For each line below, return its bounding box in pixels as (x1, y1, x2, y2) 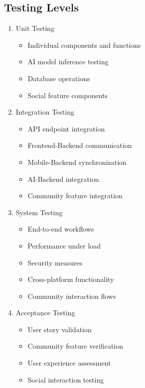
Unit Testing (15, 23, 54, 33)
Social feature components (27, 90, 108, 100)
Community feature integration (27, 190, 123, 201)
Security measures (27, 257, 83, 267)
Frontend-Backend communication (27, 140, 132, 150)
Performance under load (27, 240, 101, 251)
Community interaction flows (27, 290, 116, 301)
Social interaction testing (27, 374, 104, 385)
